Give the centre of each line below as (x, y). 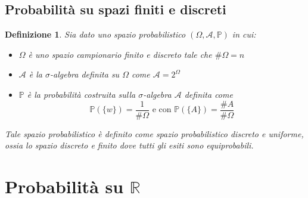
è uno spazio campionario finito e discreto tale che (120, 54)
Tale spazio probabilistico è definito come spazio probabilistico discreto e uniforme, (154, 133)
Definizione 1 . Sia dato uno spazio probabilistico (95, 34)
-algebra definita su (85, 74)
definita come (209, 94)
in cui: (244, 34)
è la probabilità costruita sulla (81, 94)
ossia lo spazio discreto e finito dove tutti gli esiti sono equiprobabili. (129, 145)
